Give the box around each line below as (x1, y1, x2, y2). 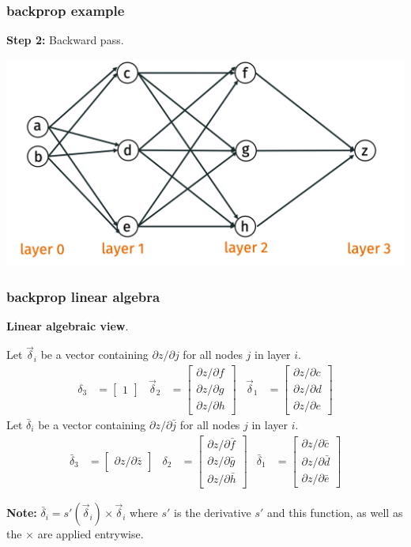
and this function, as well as (267, 504, 403, 521)
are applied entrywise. (37, 526, 144, 542)
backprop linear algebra (6, 287, 160, 307)
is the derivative (174, 504, 251, 521)
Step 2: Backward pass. (6, 32, 124, 48)
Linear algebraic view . (6, 318, 129, 334)
